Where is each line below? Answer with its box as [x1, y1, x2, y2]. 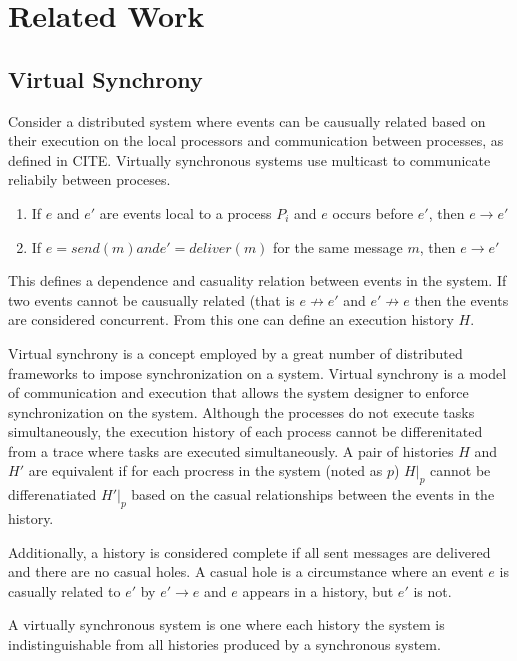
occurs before [332, 202, 414, 223]
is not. [413, 580, 452, 601]
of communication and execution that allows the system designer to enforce [8, 382, 469, 403]
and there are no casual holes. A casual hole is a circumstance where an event [8, 561, 484, 582]
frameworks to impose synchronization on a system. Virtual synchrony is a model [8, 362, 507, 383]
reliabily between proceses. [8, 169, 171, 190]
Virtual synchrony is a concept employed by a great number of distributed [8, 342, 463, 363]
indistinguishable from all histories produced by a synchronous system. [8, 634, 441, 655]
